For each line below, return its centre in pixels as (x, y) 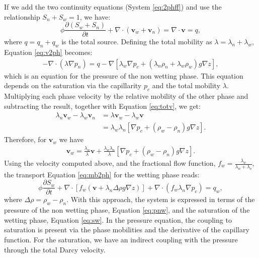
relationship (22, 16)
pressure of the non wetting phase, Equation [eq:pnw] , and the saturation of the (127, 210)
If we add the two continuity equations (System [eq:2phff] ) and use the (113, 7)
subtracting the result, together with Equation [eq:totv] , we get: (102, 106)
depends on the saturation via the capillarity (73, 85)
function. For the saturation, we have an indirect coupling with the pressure (121, 240)
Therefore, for (25, 139)
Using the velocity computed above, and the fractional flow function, (110, 163)
